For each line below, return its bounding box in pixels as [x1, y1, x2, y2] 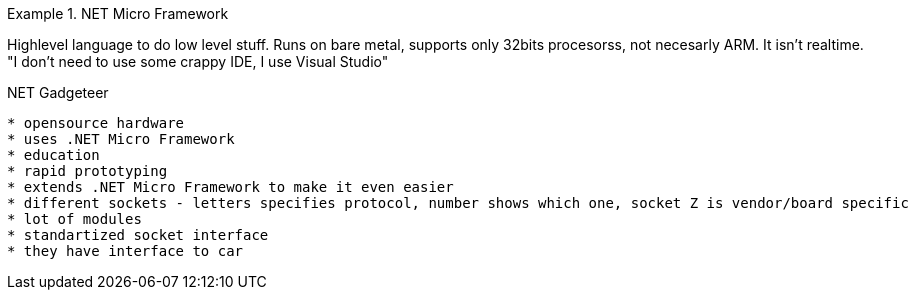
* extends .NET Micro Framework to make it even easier [7, 179, 454, 195]
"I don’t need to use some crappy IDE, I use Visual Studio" [7, 53, 389, 70]
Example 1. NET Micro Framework [7, 5, 229, 22]
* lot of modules [7, 211, 142, 227]
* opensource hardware [7, 115, 185, 131]
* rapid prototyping [7, 163, 168, 179]
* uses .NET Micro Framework [7, 131, 235, 147]
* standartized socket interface [7, 227, 269, 243]
